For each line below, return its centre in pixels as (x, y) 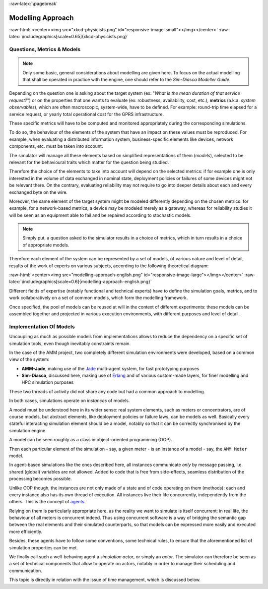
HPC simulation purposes (48, 382)
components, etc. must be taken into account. (56, 146)
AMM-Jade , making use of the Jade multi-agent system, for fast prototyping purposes (110, 368)
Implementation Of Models (42, 326)
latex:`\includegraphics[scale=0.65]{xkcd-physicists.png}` (69, 37)
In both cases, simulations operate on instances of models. (69, 401)
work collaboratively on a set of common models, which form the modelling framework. (99, 298)
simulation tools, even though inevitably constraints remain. (70, 343)
